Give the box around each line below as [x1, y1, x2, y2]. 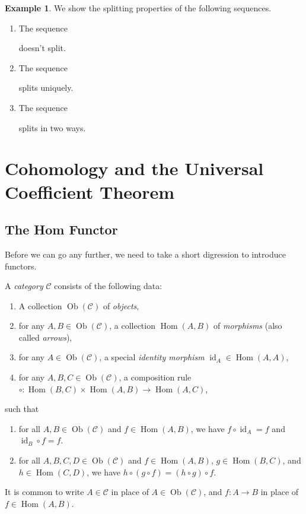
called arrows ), [18, 331, 72, 343]
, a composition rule [119, 371, 192, 383]
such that [5, 402, 39, 415]
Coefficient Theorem [5, 179, 175, 204]
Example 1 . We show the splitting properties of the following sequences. [5, 2, 272, 14]
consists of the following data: [54, 280, 162, 292]
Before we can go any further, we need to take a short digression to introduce [5, 248, 286, 260]
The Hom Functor [5, 220, 118, 239]
